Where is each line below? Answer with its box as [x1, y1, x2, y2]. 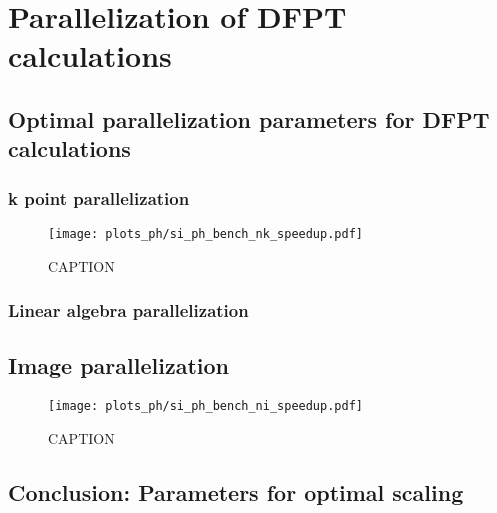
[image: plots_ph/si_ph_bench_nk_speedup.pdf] [48, 226, 363, 241]
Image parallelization [8, 350, 229, 381]
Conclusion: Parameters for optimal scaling [8, 476, 464, 507]
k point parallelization [8, 185, 190, 210]
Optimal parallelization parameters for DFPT [8, 103, 490, 134]
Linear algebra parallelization [8, 298, 249, 323]
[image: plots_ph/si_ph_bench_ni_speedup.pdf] [48, 399, 363, 414]
